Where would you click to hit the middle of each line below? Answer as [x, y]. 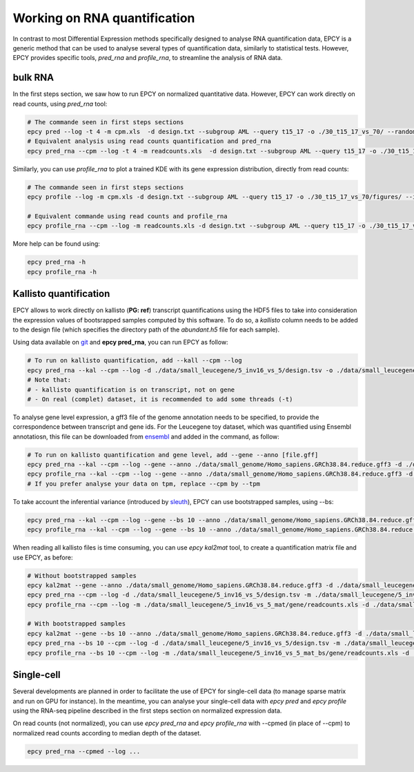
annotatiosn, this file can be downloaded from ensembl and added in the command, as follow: [146, 436]
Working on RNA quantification [104, 18]
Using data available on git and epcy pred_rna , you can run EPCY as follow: [120, 342]
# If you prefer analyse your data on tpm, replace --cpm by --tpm [144, 484]
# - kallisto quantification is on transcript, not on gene [131, 389]
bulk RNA [33, 78]
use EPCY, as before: [43, 557]
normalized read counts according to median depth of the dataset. [107, 733]
